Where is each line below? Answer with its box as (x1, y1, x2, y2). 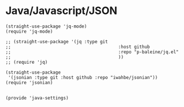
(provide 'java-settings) (5, 95, 69, 101)
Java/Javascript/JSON (5, 4, 118, 18)
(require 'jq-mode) (5, 28, 53, 34)
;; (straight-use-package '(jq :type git (5, 39, 108, 44)
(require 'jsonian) (5, 80, 53, 85)
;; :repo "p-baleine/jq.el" (5, 49, 179, 55)
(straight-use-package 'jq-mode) (5, 23, 87, 29)
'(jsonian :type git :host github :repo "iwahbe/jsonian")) (8, 74, 158, 80)
